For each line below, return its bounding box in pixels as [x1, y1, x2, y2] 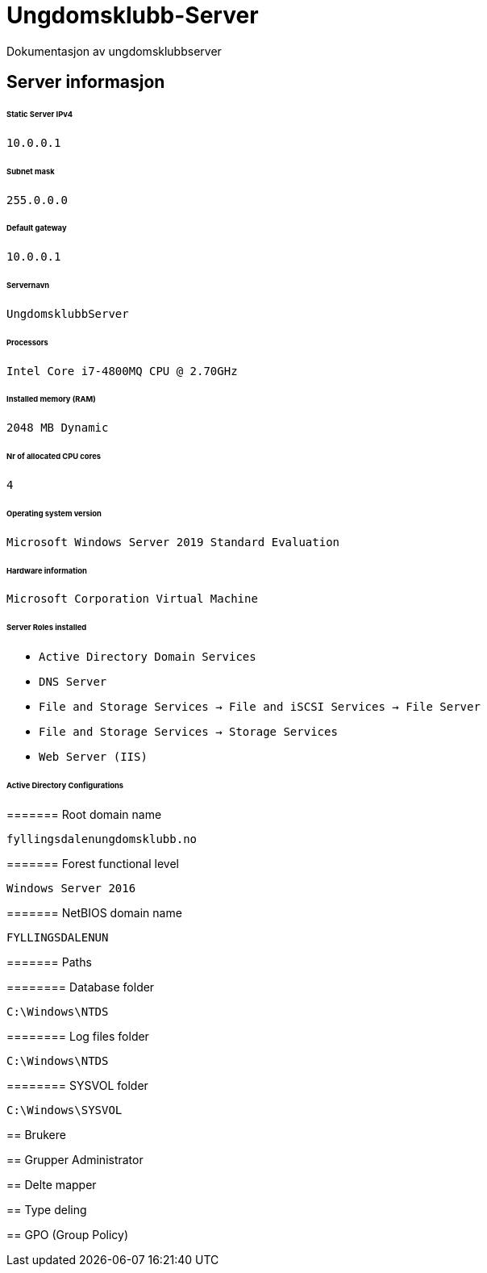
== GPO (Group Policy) [6, 1227, 129, 1242]
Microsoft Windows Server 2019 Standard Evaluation [6, 535, 340, 549]
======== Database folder [6, 979, 155, 994]
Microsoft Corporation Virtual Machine [6, 592, 258, 606]
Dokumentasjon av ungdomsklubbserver [6, 44, 222, 58]
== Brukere [6, 1127, 66, 1142]
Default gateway [6, 223, 67, 233]
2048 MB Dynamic [6, 421, 109, 435]
